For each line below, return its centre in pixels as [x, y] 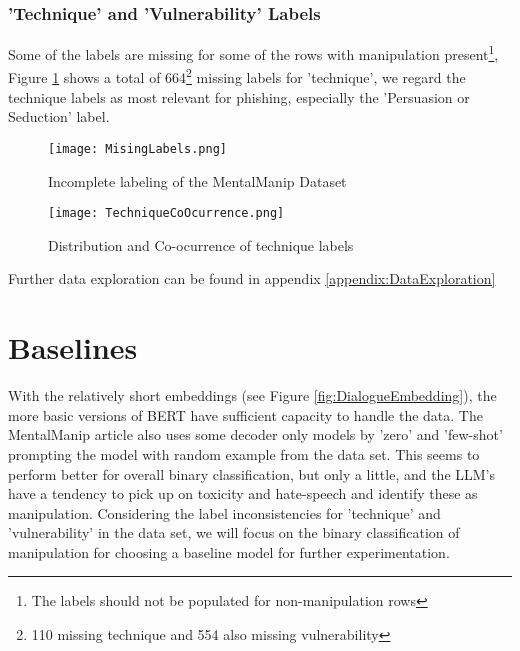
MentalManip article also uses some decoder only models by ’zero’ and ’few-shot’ [255, 434]
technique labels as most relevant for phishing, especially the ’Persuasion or [239, 96]
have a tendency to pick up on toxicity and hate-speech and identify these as [243, 493]
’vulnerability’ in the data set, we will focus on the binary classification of [234, 532]
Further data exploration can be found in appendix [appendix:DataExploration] [252, 278]
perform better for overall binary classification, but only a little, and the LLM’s [252, 473]
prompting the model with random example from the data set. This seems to [244, 453]
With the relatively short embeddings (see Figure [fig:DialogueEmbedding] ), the [252, 395]
